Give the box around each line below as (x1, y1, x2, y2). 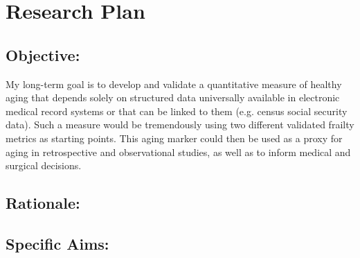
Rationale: (6, 192, 80, 214)
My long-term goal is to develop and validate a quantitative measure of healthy (6, 76, 342, 91)
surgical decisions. (6, 158, 82, 173)
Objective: (6, 44, 80, 65)
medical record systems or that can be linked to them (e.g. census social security (6, 103, 348, 118)
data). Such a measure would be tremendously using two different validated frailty (6, 117, 354, 132)
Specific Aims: (6, 232, 109, 254)
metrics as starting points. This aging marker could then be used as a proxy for (6, 130, 343, 145)
